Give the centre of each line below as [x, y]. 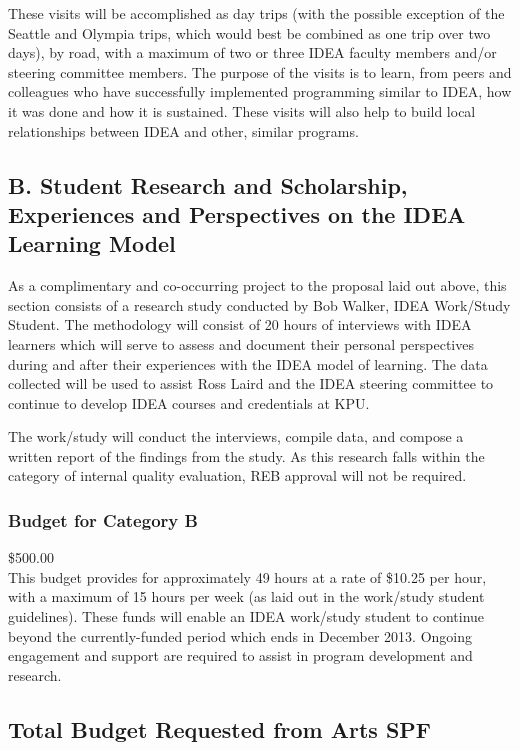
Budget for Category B [103, 520]
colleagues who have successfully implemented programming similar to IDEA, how [260, 91]
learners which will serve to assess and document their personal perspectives [241, 343]
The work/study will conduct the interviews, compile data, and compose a [236, 436]
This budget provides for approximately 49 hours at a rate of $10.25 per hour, [247, 576]
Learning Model [92, 243]
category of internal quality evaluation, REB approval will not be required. [237, 475]
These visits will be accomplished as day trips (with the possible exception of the [256, 13]
